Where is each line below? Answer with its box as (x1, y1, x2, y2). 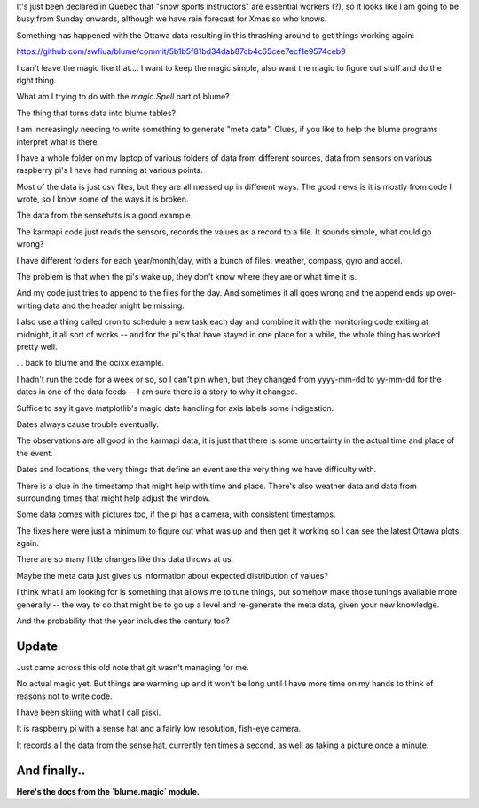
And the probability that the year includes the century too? (16, 615, 230, 626)
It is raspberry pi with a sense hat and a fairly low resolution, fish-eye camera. (16, 724, 302, 734)
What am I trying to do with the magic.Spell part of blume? (16, 91, 230, 102)
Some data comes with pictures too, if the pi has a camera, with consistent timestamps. (16, 509, 336, 519)
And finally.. (16, 763, 86, 778)
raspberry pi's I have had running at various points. (16, 165, 203, 176)
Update (16, 638, 59, 654)
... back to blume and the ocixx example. (16, 358, 164, 368)
